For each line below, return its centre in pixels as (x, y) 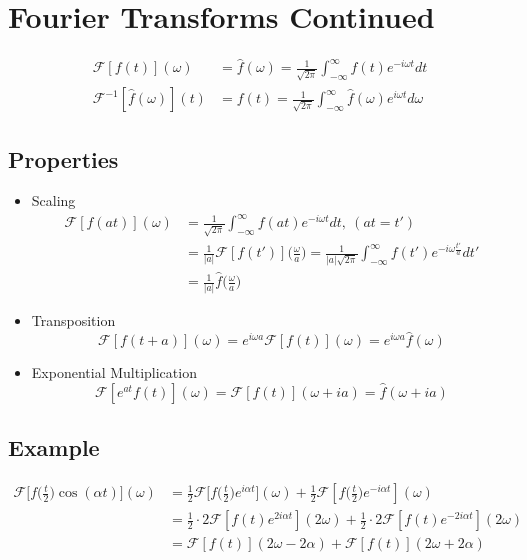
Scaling (53, 200)
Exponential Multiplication (114, 372)
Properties (63, 158)
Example (54, 447)
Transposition (73, 320)
